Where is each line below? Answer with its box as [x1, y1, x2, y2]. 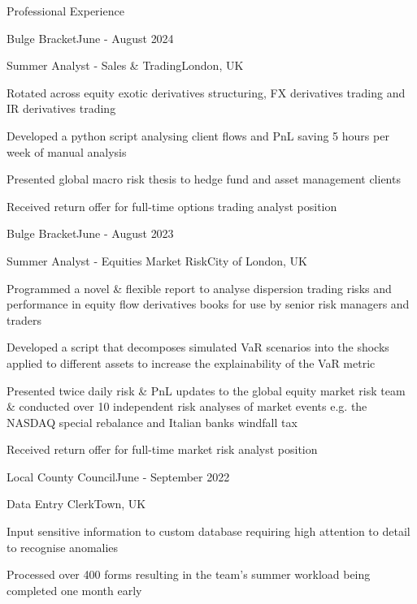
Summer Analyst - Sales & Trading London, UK [7, 57, 244, 74]
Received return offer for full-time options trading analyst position [7, 197, 337, 214]
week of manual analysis [7, 143, 127, 160]
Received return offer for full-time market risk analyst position [7, 441, 318, 458]
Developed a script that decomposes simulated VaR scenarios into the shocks [7, 339, 389, 356]
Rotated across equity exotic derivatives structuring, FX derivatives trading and [7, 84, 406, 101]
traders [7, 311, 41, 328]
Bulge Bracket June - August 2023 [7, 225, 174, 242]
